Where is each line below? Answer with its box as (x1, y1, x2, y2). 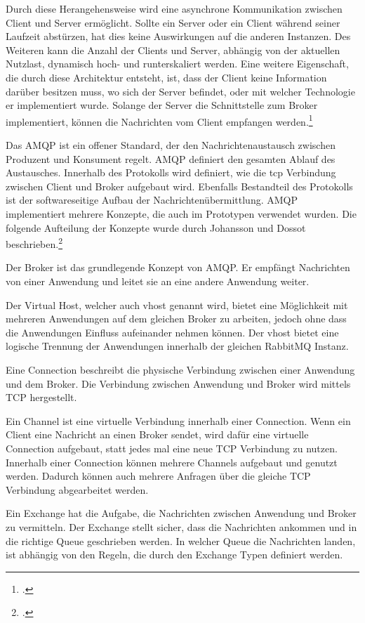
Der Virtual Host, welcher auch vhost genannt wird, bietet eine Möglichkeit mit (6, 297, 348, 312)
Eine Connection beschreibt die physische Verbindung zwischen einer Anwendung (6, 362, 355, 376)
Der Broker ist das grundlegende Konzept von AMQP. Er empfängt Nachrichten (6, 260, 350, 275)
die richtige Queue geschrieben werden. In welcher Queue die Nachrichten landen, (6, 533, 356, 548)
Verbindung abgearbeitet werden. (6, 482, 149, 497)
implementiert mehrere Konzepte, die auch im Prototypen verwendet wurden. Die (6, 206, 357, 221)
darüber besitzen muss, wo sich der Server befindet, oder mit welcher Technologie (6, 84, 355, 98)
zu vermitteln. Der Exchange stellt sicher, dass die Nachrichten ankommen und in (6, 519, 357, 534)
